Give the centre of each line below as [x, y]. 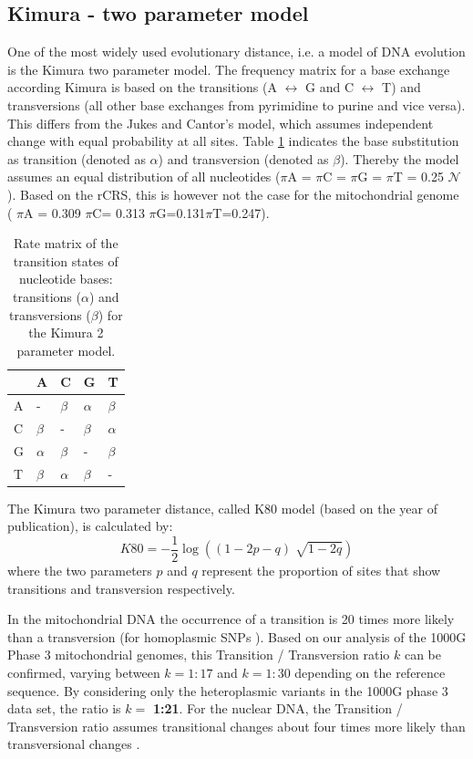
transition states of [66, 260]
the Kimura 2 [66, 333]
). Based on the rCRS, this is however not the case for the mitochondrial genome [233, 194]
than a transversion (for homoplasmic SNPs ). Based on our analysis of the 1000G [237, 636]
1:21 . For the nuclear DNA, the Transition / [278, 708]
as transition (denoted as [77, 158]
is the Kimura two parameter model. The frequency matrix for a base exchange [229, 69]
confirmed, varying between [84, 672]
